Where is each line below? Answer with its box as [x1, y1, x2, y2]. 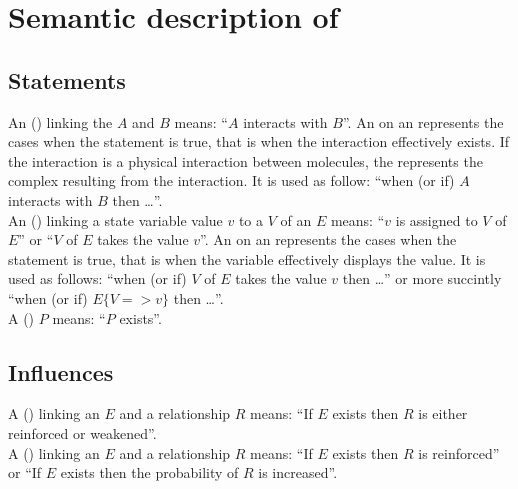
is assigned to [395, 209, 478, 230]
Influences [8, 356, 114, 387]
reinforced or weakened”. [8, 422, 157, 443]
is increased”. [258, 462, 338, 483]
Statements [8, 64, 126, 95]
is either [418, 403, 468, 424]
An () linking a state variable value [8, 209, 223, 230]
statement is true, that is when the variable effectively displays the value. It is [8, 248, 486, 269]
